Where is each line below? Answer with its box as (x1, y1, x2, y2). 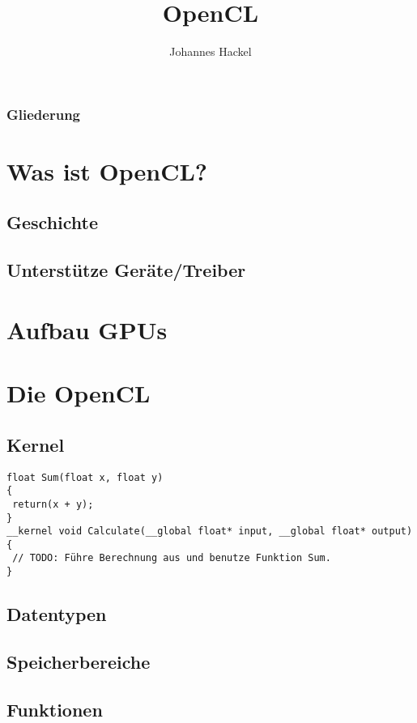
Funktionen (6, 696, 103, 721)
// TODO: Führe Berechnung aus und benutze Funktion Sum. (12, 552, 331, 564)
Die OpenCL (6, 376, 151, 410)
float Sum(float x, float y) (6, 471, 164, 483)
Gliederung (6, 104, 80, 124)
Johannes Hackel (169, 43, 252, 60)
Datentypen (6, 602, 107, 627)
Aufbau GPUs (6, 313, 168, 346)
